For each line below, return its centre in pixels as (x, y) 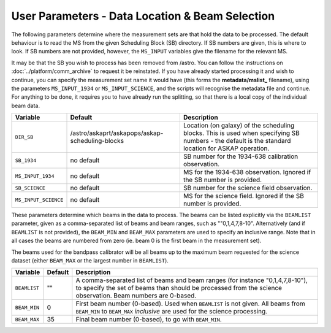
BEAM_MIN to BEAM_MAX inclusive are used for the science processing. (172, 312)
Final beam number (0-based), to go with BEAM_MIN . (149, 320)
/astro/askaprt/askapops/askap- (117, 133)
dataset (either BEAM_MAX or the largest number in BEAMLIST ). (90, 261)
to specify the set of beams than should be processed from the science (179, 288)
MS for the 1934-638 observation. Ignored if (247, 172)
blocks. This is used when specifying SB (242, 133)
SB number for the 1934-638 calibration (241, 156)
